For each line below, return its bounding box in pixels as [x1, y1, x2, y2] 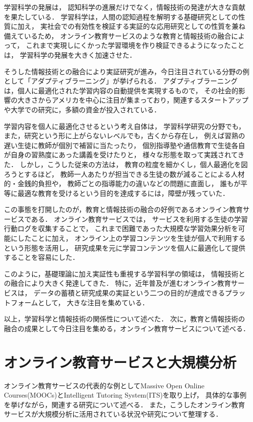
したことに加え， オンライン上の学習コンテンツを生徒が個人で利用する [17, 233, 246, 243]
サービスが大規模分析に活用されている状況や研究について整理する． [4, 409, 223, 419]
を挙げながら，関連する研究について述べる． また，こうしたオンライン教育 [4, 399, 245, 409]
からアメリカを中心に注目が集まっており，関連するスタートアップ [38, 95, 249, 105]
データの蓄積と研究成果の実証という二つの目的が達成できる [33, 288, 225, 298]
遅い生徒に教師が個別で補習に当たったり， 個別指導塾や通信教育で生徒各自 [4, 140, 245, 150]
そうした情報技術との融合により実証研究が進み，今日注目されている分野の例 [4, 66, 250, 76]
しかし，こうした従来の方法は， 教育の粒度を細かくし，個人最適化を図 [20, 159, 248, 169]
